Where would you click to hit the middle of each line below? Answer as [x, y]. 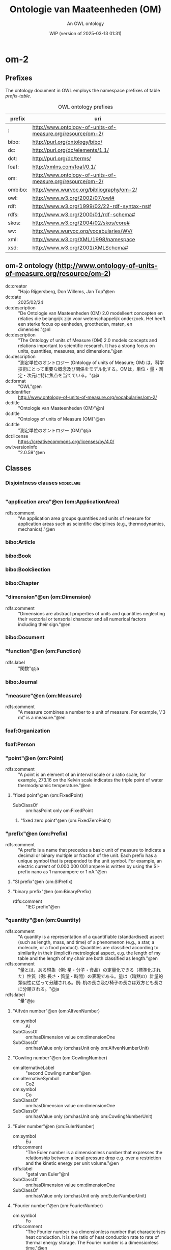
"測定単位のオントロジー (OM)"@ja [55, 430]
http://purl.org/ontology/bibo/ [67, 142]
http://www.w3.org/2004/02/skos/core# [81, 223]
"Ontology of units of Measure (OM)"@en [62, 419]
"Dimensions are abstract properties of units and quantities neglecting [92, 613]
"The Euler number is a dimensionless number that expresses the [94, 1152]
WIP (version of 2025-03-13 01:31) [85, 33]
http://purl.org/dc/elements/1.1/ [71, 150]
